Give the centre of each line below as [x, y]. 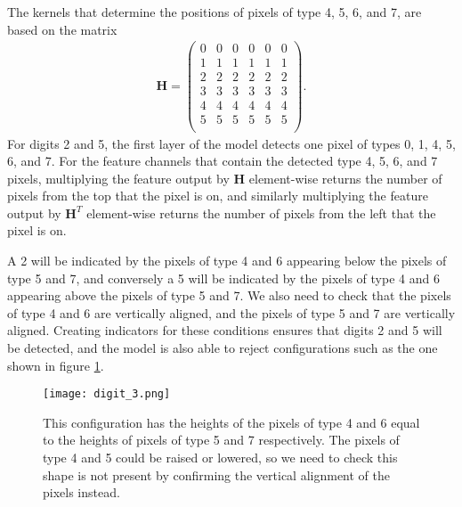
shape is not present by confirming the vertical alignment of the [217, 474]
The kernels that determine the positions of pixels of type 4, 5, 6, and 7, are [215, 12]
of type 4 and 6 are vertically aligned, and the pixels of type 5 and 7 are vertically [231, 312]
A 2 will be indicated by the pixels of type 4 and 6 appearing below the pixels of [227, 261]
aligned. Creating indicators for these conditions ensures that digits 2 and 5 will [225, 330]
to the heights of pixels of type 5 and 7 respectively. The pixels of [221, 440]
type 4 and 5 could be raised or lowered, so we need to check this [220, 458]
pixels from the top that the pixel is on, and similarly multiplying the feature [218, 196]
